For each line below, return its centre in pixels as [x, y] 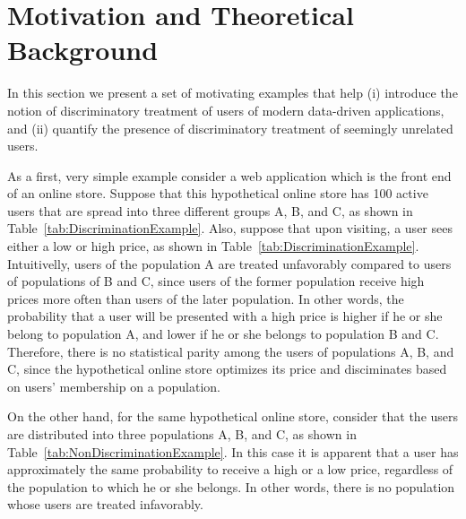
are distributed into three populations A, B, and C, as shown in [182, 434]
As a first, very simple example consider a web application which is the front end [229, 175]
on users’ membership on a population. [114, 386]
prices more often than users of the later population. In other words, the [206, 298]
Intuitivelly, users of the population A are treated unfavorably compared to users [229, 263]
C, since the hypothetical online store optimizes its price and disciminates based [227, 369]
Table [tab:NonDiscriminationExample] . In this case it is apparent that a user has [233, 451]
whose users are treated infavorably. [105, 504]
